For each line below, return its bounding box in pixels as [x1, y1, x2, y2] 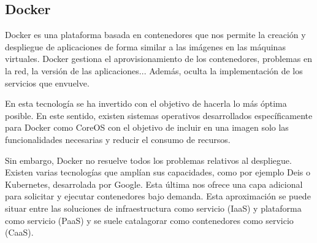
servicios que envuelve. [5, 76, 90, 89]
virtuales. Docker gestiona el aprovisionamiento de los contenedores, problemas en [5, 52, 312, 65]
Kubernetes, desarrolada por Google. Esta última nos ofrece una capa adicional [5, 177, 303, 190]
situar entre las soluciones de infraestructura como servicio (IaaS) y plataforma [5, 201, 302, 214]
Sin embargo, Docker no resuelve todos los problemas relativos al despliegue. [5, 153, 292, 166]
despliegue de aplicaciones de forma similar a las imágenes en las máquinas [5, 40, 286, 53]
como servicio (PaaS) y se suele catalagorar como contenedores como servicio [5, 214, 294, 226]
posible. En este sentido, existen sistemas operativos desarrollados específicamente [5, 109, 313, 121]
